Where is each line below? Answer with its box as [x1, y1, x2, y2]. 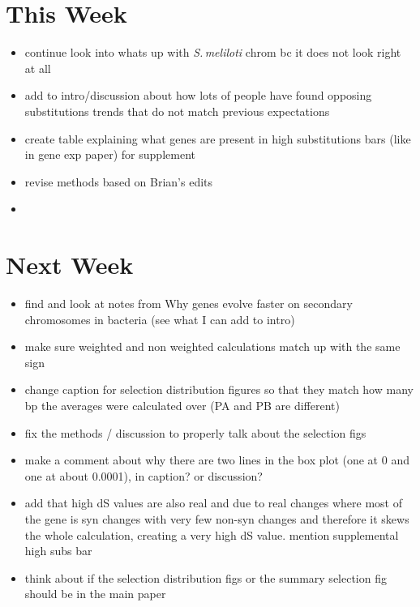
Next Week [6, 248, 134, 281]
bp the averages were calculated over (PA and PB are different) [24, 396, 340, 413]
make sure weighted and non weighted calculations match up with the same [24, 338, 401, 355]
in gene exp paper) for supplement [24, 146, 195, 163]
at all [24, 59, 51, 76]
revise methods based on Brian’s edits [24, 173, 213, 190]
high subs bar [24, 542, 92, 559]
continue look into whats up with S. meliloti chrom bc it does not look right [24, 44, 401, 61]
